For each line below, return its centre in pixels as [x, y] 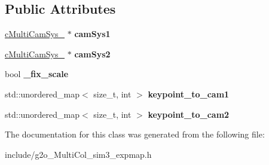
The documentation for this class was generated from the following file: [135, 134]
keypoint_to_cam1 [189, 94]
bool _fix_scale [37, 74]
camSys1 [92, 34]
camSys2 [92, 54]
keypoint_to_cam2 [189, 114]
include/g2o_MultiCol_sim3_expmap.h [78, 154]
